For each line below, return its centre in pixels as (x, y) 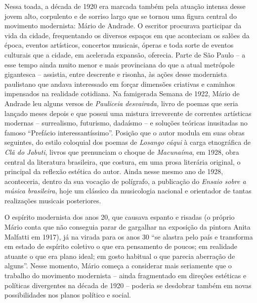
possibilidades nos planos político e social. (68, 295)
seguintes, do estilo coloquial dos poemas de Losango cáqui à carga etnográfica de (128, 142)
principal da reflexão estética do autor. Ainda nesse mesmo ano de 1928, (114, 171)
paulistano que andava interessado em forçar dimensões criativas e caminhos (120, 84)
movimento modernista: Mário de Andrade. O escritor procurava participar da (123, 26)
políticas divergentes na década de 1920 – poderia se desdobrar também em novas (128, 285)
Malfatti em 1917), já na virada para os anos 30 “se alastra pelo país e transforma (129, 236)
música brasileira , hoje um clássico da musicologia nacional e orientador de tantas (128, 191)
